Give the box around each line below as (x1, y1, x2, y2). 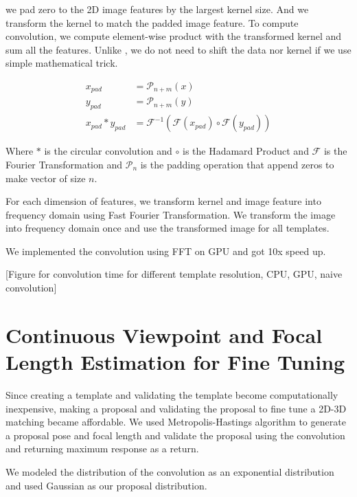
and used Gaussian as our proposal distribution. (5, 478, 207, 492)
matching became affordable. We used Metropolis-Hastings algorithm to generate (5, 415, 346, 429)
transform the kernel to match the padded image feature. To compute (5, 15, 299, 30)
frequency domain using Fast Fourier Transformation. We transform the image (5, 207, 336, 221)
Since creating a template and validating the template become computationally (5, 387, 338, 401)
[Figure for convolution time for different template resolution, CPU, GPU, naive (5, 267, 343, 281)
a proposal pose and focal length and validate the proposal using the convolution (5, 428, 345, 442)
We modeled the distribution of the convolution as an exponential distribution (5, 464, 334, 478)
